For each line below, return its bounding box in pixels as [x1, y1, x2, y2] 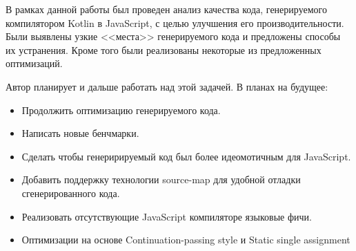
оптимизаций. [6, 56, 63, 71]
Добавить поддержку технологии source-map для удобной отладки [21, 172, 301, 187]
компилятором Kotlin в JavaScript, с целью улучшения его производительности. [6, 15, 344, 30]
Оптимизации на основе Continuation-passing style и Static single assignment [21, 232, 350, 247]
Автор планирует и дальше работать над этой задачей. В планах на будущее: [6, 79, 328, 93]
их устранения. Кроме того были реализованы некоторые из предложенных [6, 42, 322, 57]
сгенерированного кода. [21, 185, 120, 200]
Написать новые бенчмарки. [21, 126, 139, 140]
